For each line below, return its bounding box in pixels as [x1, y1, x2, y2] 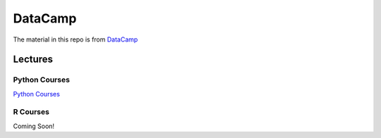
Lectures [13, 54, 53, 65]
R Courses [13, 107, 49, 117]
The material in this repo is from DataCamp [13, 35, 138, 44]
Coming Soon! [13, 122, 55, 130]
